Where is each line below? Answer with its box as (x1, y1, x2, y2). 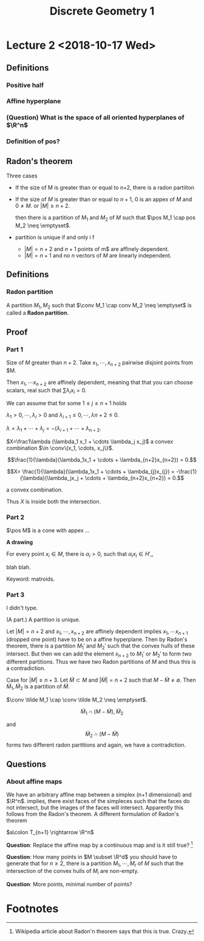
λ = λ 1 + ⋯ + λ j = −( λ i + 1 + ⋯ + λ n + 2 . (6, 425, 101, 434)
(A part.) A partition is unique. (6, 616, 81, 623)
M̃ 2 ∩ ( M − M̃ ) (84, 730, 120, 739)
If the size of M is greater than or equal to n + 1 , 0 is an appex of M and (15, 196, 192, 203)
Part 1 (6, 345, 23, 354)
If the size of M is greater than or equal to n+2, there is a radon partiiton (15, 184, 195, 191)
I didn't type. (6, 604, 38, 612)
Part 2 (6, 513, 25, 521)
